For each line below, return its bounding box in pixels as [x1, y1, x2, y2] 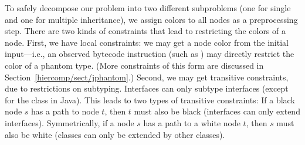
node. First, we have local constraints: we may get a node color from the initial [5, 36, 289, 48]
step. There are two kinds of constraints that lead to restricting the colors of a [5, 25, 286, 37]
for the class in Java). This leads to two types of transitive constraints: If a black [5, 93, 295, 106]
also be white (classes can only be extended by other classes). [5, 128, 225, 140]
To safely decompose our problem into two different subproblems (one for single [5, 2, 291, 14]
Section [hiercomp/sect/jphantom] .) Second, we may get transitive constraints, [5, 70, 289, 83]
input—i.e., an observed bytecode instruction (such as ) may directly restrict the [5, 48, 294, 60]
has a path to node [31, 105, 99, 117]
